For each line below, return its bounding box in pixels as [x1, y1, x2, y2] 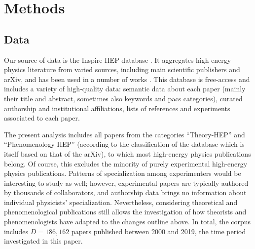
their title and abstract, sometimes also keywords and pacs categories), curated [4, 93, 243, 103]
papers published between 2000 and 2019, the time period [71, 226, 246, 236]
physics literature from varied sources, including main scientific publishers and [4, 64, 240, 75]
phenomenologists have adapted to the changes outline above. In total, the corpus [4, 216, 251, 227]
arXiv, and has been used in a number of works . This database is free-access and [4, 74, 250, 84]
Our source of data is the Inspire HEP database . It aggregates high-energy [4, 54, 231, 65]
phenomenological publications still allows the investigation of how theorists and [4, 207, 247, 217]
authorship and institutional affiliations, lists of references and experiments [4, 103, 230, 113]
